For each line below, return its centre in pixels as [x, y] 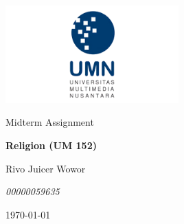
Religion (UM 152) [51, 145]
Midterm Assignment [50, 122]
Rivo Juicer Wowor [46, 168]
